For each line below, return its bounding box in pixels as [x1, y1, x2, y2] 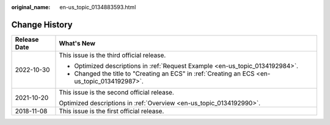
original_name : [11, 4, 51, 10]
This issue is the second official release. [59, 88, 174, 96]
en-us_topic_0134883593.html [59, 4, 136, 10]
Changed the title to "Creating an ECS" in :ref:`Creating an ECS [74, 69, 255, 78]
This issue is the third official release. [59, 51, 166, 59]
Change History [11, 19, 73, 30]
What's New [59, 39, 96, 47]
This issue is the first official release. [59, 107, 164, 115]
